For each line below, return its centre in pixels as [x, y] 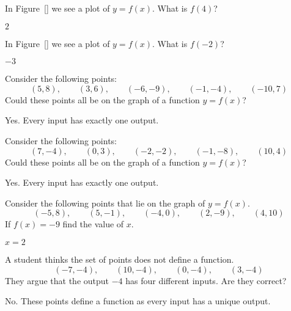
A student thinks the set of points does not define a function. [120, 259]
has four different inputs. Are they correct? [206, 280]
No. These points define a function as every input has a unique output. [138, 301]
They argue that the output [57, 280]
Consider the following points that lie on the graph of [105, 203]
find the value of [93, 224]
